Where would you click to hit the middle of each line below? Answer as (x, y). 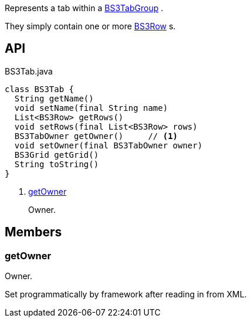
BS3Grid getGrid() (57, 155)
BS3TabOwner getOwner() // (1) (96, 136)
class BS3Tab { (40, 89)
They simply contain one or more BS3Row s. (90, 26)
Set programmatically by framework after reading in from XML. (126, 294)
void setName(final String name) (91, 108)
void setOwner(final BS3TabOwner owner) (108, 145)
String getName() (54, 98)
